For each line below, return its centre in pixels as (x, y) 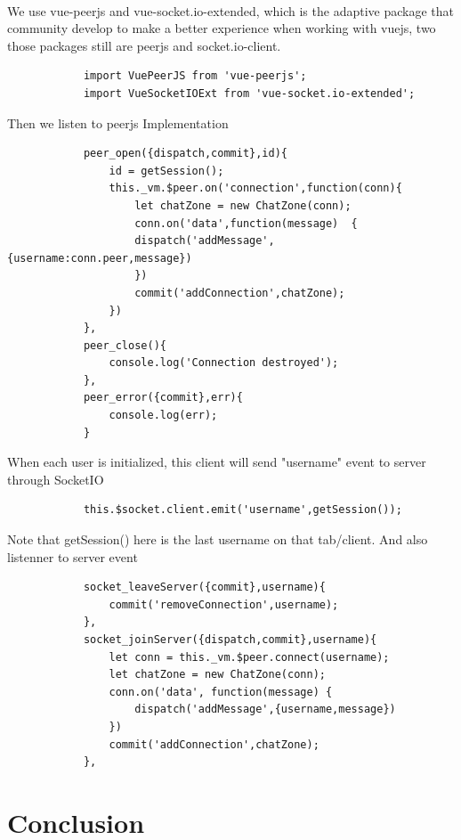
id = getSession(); (166, 171)
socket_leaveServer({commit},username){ (204, 587)
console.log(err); (163, 416)
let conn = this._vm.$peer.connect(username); (249, 657)
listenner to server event (73, 556)
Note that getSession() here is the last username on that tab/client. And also (218, 539)
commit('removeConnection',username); (224, 604)
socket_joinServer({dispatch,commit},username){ (230, 640)
